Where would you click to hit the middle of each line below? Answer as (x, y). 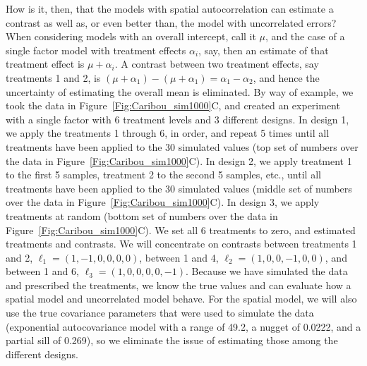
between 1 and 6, (42, 271)
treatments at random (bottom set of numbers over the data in (142, 215)
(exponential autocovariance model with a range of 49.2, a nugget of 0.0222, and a (183, 326)
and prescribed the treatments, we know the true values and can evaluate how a (179, 285)
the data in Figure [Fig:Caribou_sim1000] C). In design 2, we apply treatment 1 (179, 160)
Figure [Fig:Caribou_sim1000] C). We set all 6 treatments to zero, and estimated (181, 230)
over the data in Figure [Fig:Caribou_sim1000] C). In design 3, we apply (163, 202)
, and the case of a (305, 36)
